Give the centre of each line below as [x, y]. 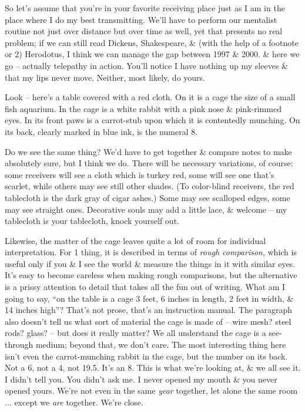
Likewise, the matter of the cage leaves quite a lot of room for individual [135, 240]
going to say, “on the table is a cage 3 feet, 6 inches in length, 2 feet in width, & [149, 298]
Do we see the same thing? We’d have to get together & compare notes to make [148, 151]
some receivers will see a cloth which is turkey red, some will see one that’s [140, 174]
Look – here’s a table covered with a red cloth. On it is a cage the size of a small [150, 97]
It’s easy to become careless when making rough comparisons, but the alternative [151, 275]
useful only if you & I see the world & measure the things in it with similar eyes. [150, 263]
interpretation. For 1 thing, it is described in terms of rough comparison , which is [151, 252]
